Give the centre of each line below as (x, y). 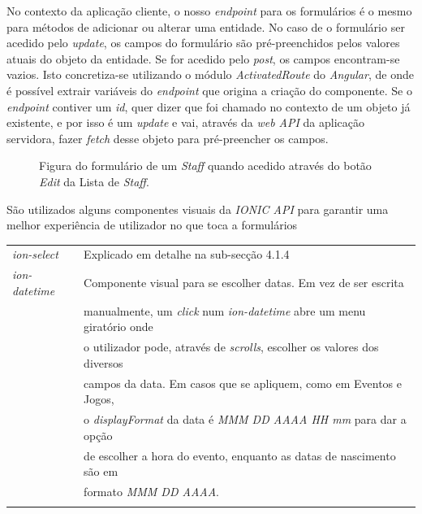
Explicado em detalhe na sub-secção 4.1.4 (187, 254)
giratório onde (118, 327)
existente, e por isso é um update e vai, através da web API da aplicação (186, 122)
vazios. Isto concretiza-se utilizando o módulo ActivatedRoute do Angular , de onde (210, 74)
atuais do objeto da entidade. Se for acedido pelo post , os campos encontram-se (203, 58)
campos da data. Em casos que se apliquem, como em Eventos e (243, 383)
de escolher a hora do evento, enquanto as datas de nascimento (240, 455)
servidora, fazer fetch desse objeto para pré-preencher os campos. (168, 138)
